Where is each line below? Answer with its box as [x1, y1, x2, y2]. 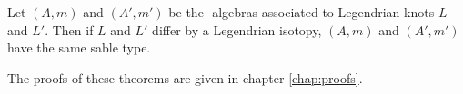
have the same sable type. [7, 38, 151, 57]
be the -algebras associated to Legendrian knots [168, 3, 435, 21]
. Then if [45, 20, 94, 39]
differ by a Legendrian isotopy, [152, 20, 322, 39]
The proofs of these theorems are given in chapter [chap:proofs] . [7, 68, 363, 87]
